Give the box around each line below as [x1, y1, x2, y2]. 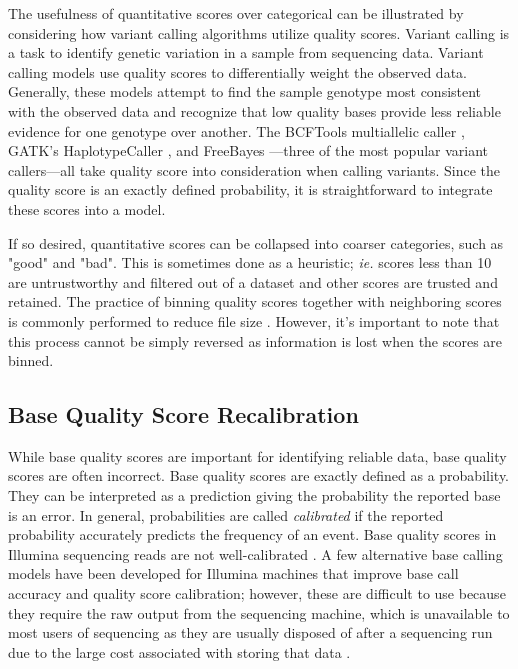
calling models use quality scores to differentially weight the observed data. [8, 61, 467, 82]
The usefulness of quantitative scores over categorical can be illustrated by [8, 3, 464, 23]
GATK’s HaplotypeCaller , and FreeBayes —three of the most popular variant [8, 140, 489, 161]
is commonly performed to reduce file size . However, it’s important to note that [8, 310, 500, 331]
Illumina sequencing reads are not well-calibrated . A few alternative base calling [8, 543, 503, 564]
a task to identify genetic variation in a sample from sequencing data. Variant [8, 42, 484, 63]
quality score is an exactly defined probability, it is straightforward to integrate [8, 179, 493, 200]
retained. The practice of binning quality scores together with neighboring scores [8, 291, 502, 312]
